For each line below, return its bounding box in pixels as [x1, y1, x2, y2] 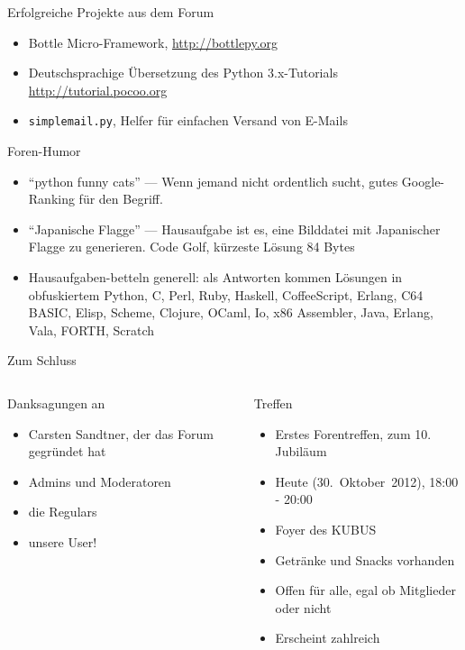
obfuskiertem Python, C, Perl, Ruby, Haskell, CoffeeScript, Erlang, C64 [28, 285, 424, 304]
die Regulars [28, 502, 97, 521]
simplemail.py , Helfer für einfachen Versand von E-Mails [28, 111, 348, 130]
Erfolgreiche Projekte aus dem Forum [7, 3, 214, 21]
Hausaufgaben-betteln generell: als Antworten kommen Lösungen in [28, 268, 403, 286]
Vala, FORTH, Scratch [28, 320, 155, 339]
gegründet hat [28, 442, 106, 461]
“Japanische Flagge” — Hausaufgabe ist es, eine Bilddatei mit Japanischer [28, 219, 441, 238]
